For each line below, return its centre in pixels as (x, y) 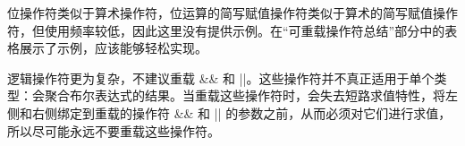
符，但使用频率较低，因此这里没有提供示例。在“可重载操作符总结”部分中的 (226, 30)
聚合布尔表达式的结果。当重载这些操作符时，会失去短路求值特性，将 (245, 95)
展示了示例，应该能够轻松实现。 (113, 48)
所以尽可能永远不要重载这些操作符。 (114, 130)
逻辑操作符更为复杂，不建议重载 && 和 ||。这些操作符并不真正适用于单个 (221, 77)
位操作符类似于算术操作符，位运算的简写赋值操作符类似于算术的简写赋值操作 (232, 13)
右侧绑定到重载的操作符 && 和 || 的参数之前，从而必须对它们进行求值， (241, 112)
